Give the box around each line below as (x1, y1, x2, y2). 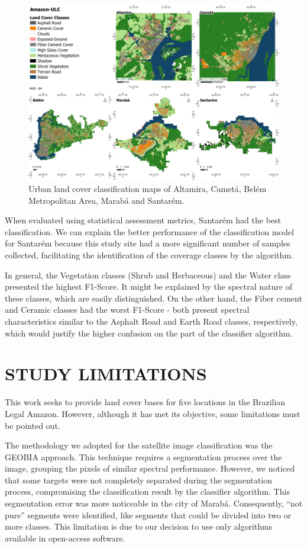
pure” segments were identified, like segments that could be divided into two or (5, 508, 292, 521)
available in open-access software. (5, 531, 125, 544)
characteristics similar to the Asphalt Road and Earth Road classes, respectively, (5, 315, 298, 327)
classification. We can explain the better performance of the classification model (5, 225, 294, 238)
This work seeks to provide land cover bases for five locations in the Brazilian (5, 396, 286, 408)
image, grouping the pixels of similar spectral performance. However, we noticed (5, 462, 295, 475)
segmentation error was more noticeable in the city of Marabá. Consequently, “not (5, 497, 303, 509)
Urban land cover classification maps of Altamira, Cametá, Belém (28, 182, 267, 195)
